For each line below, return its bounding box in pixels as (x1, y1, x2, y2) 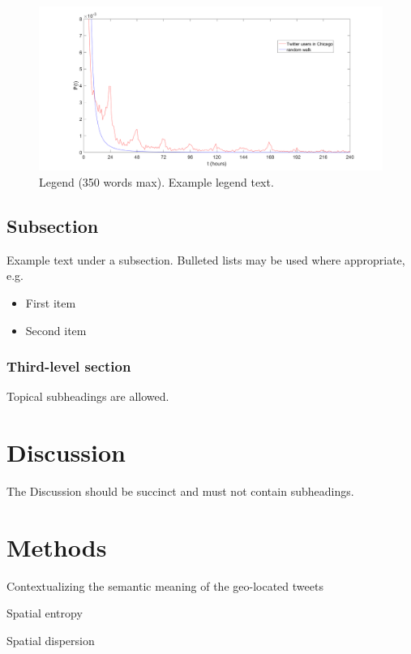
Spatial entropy (6, 605, 83, 622)
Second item (25, 321, 87, 338)
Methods (6, 530, 107, 563)
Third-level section (6, 356, 131, 376)
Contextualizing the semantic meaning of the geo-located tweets (6, 577, 323, 594)
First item (25, 295, 76, 312)
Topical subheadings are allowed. (6, 388, 169, 405)
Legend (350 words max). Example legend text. (39, 174, 274, 191)
